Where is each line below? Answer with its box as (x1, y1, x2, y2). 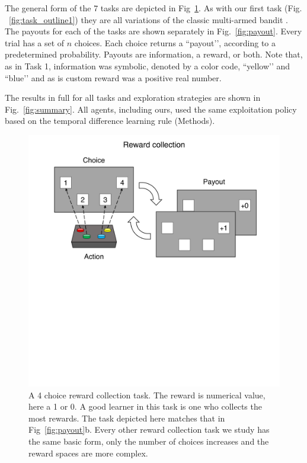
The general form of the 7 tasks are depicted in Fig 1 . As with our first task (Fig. (5, 2, 302, 14)
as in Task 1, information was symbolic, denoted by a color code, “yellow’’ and (5, 59, 290, 72)
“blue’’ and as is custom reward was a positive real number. (5, 71, 222, 84)
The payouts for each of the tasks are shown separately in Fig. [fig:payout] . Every (5, 25, 302, 37)
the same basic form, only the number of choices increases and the (28, 435, 269, 447)
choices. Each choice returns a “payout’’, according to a (74, 36, 276, 49)
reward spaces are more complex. (28, 446, 148, 459)
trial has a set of (5, 36, 65, 49)
